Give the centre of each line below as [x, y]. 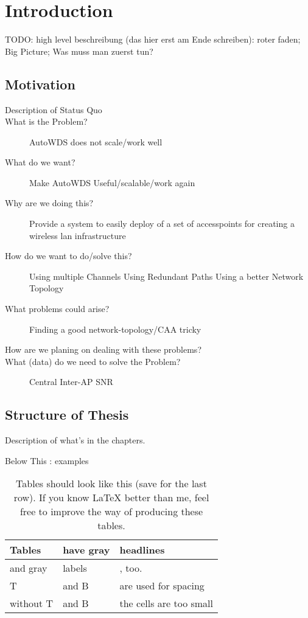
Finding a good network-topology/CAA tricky [115, 329]
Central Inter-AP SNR [71, 382]
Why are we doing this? [49, 203]
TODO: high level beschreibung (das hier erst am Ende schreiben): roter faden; [153, 39]
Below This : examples [47, 460]
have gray [86, 550]
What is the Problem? [46, 121]
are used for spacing [162, 586]
